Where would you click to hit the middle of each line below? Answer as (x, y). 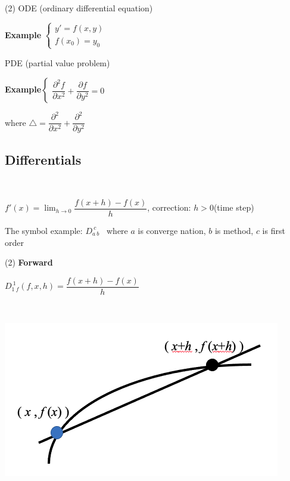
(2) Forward (29, 262)
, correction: (169, 207)
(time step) (234, 207)
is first (274, 230)
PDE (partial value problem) (57, 62)
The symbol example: (44, 230)
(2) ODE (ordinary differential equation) (79, 8)
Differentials (43, 159)
